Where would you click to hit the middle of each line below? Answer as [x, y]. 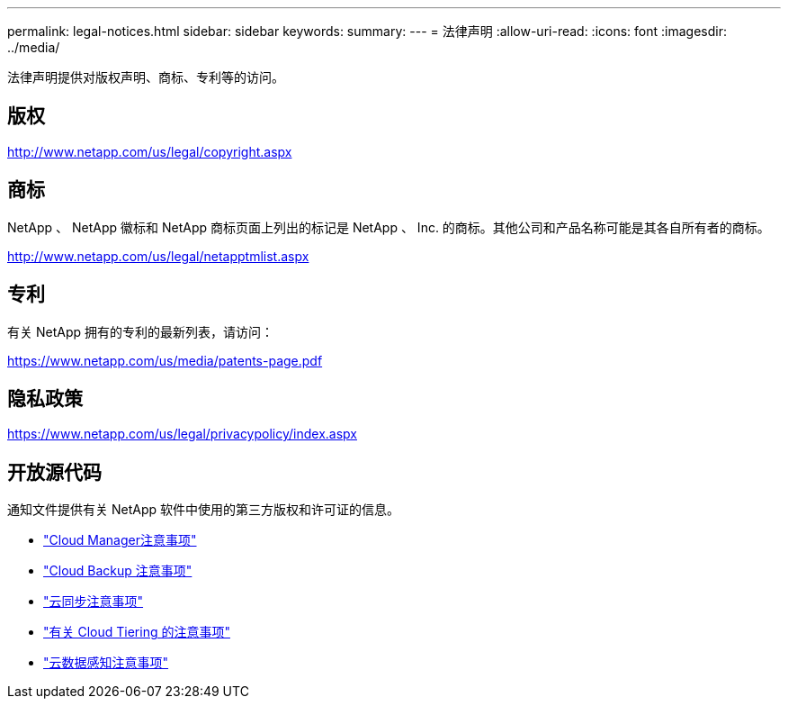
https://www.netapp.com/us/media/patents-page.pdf [165, 360]
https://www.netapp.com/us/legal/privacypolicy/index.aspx [182, 434]
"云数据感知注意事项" [106, 663]
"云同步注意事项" [94, 602]
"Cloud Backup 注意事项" [118, 571]
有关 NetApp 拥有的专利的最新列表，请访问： [140, 331]
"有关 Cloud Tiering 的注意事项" [137, 632]
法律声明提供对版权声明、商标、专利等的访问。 [146, 77]
